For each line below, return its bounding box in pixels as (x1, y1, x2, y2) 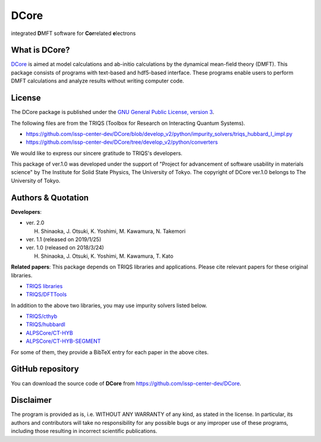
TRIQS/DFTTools (26, 291, 67, 298)
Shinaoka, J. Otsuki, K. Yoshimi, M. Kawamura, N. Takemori (40, 228, 186, 235)
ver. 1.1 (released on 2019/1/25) (26, 235, 102, 243)
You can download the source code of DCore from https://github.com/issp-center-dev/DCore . (11, 380, 242, 387)
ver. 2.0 (26, 219, 45, 226)
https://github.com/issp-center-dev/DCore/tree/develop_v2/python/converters (26, 138, 218, 146)
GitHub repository (11, 364, 80, 374)
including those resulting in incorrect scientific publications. (11, 428, 158, 435)
